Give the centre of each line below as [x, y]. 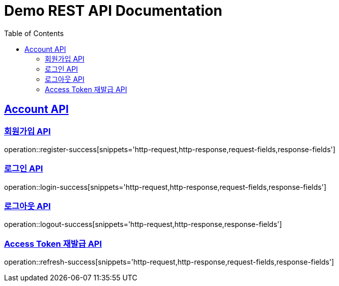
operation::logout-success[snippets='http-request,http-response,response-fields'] [143, 224]
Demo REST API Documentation [113, 11]
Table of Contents [34, 33]
